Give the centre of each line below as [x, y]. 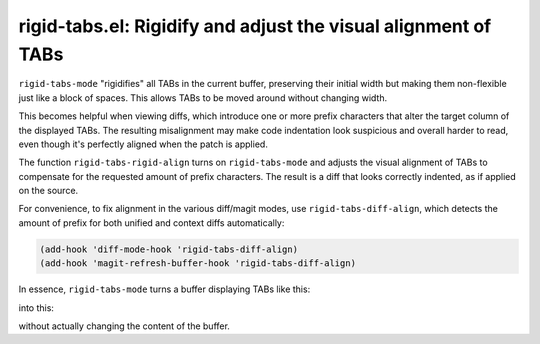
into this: [36, 307]
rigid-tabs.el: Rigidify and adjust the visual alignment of [255, 26]
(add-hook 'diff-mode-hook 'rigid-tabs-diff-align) [169, 249]
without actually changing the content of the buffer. [124, 326]
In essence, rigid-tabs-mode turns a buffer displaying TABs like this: [164, 289]
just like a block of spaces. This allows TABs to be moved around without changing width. [203, 97]
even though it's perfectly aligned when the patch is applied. [143, 144]
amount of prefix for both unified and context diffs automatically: [151, 222]
